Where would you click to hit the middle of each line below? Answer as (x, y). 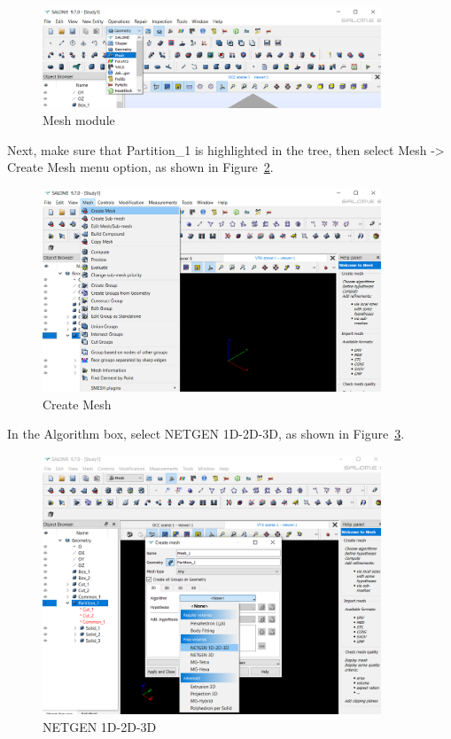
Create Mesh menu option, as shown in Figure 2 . (140, 167)
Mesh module (79, 120)
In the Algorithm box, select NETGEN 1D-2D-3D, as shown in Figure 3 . (206, 434)
